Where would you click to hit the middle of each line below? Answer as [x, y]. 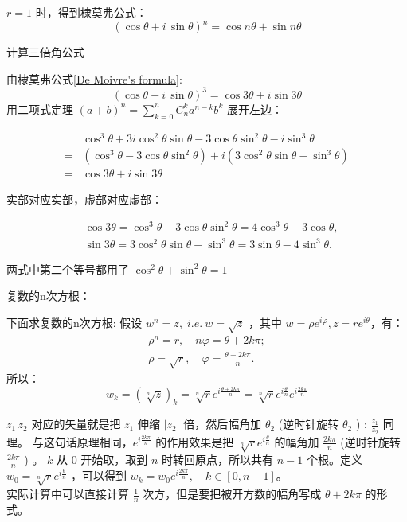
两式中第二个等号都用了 [68, 269]
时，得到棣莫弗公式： [91, 12]
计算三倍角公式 [45, 52]
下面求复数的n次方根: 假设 [74, 323]
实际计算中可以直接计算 [68, 494]
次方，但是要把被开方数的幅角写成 [232, 494]
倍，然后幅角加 [223, 424]
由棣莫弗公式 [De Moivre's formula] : [94, 78]
